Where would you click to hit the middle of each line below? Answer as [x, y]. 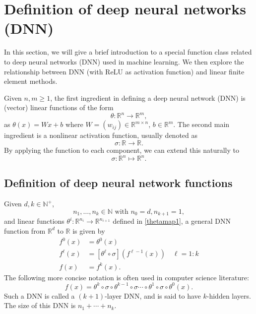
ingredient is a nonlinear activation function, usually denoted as [101, 135]
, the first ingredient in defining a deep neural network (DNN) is [148, 97]
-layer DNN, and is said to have [153, 295]
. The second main [201, 124]
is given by [89, 230]
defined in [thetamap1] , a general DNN [172, 221]
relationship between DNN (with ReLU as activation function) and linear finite [124, 71]
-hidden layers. [229, 295]
